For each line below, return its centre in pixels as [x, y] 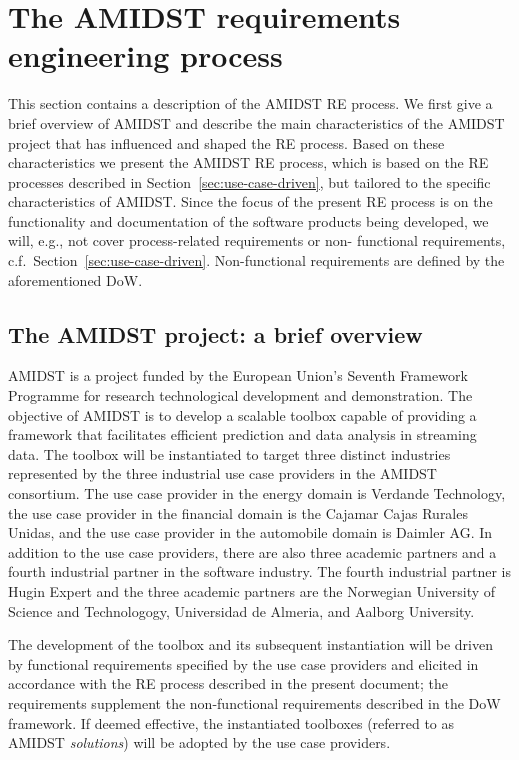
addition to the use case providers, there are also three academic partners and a [252, 551]
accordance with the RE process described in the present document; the [228, 683]
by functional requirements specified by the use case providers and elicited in [243, 663]
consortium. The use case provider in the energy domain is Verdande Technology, [257, 493]
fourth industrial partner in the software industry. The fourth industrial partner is [259, 571]
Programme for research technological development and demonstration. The [240, 395]
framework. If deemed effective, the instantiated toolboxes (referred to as [231, 722]
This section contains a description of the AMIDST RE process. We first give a [250, 103]
